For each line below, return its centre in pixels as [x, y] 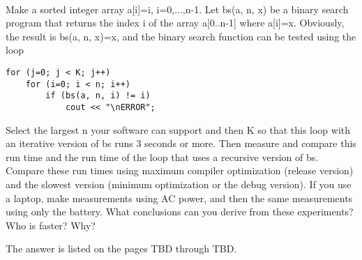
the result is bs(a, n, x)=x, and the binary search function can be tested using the [181, 36]
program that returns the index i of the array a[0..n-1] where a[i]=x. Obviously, [175, 23]
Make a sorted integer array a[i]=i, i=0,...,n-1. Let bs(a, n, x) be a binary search [177, 9]
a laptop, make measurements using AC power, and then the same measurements [179, 198]
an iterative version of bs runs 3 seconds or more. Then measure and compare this [181, 143]
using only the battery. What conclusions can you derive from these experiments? [180, 212]
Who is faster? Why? [51, 225]
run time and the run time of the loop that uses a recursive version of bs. [162, 156]
